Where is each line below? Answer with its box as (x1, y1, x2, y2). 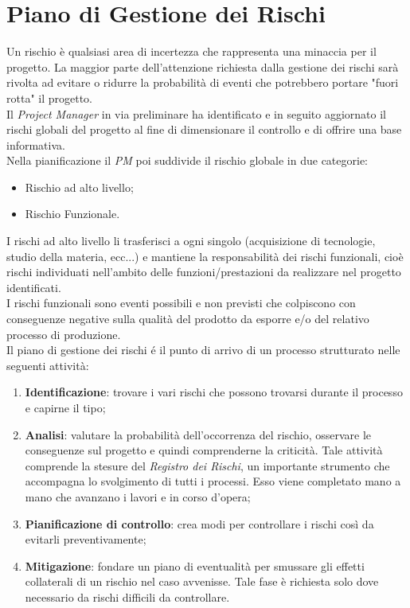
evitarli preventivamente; (25, 531, 146, 548)
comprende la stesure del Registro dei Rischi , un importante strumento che (25, 457, 390, 474)
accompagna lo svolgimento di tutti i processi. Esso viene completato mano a (25, 473, 401, 489)
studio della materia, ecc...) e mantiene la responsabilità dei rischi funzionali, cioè (6, 247, 404, 264)
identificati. (6, 279, 61, 295)
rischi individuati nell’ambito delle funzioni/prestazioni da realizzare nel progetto (6, 263, 401, 280)
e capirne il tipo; (25, 399, 106, 415)
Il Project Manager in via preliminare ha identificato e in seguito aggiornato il (6, 105, 386, 122)
